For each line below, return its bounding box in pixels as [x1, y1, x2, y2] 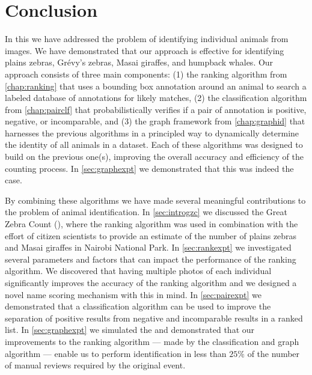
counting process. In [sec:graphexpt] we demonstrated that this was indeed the [5, 162, 294, 174]
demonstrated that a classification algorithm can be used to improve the [5, 300, 271, 312]
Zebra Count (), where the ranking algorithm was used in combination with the [5, 218, 298, 230]
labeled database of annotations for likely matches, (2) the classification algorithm [5, 91, 307, 104]
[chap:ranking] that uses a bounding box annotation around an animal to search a [5, 79, 307, 92]
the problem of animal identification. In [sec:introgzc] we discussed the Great [5, 206, 287, 218]
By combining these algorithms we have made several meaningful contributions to [5, 194, 306, 206]
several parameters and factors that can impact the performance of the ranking [5, 252, 296, 265]
